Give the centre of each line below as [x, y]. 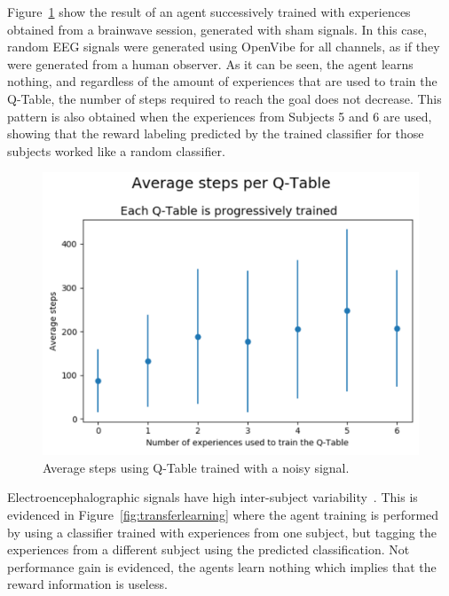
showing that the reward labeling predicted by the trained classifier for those [216, 133]
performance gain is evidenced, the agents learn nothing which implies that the [222, 566]
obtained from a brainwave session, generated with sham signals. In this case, [217, 29]
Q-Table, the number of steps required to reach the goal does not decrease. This [224, 98]
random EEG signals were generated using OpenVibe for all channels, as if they [224, 47]
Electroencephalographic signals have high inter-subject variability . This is [213, 497]
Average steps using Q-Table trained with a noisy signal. [196, 467]
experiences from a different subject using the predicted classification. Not [209, 549]
